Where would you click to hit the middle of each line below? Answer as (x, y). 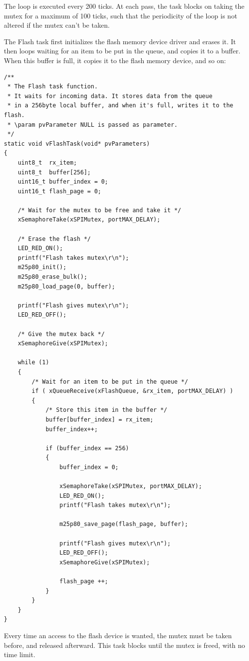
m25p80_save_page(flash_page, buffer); (124, 524)
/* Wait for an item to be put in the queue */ (110, 381)
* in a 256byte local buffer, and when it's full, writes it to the (120, 106)
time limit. (20, 654)
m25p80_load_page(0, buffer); (66, 286)
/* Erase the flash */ (54, 239)
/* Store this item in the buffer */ (106, 410)
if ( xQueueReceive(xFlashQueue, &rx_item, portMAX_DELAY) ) (133, 391)
